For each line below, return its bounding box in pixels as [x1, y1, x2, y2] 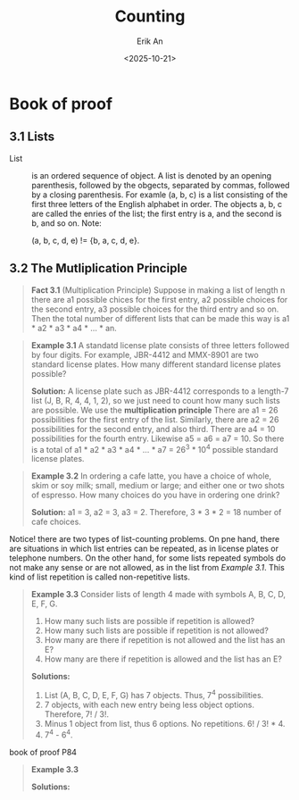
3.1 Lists [9, 129, 55, 145]
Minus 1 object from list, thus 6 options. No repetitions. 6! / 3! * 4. [44, 718, 286, 729]
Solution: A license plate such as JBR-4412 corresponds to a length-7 [30, 386, 289, 396]
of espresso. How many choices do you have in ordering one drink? [30, 489, 280, 501]
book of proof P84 [9, 746, 78, 757]
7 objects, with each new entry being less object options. [44, 699, 254, 710]
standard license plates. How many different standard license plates [30, 359, 281, 370]
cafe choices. [30, 516, 82, 528]
